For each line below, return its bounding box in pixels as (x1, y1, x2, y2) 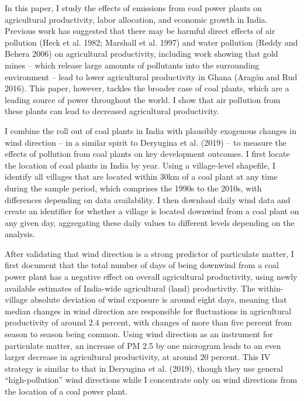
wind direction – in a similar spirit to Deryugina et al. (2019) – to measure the (5, 136, 287, 148)
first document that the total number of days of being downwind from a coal (5, 259, 279, 271)
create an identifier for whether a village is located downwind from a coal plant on (5, 205, 299, 217)
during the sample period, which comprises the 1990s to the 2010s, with (5, 181, 262, 194)
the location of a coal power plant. (5, 385, 128, 397)
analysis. (5, 228, 35, 240)
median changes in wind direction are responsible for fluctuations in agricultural (5, 304, 292, 317)
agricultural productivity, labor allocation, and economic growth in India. (5, 13, 268, 25)
